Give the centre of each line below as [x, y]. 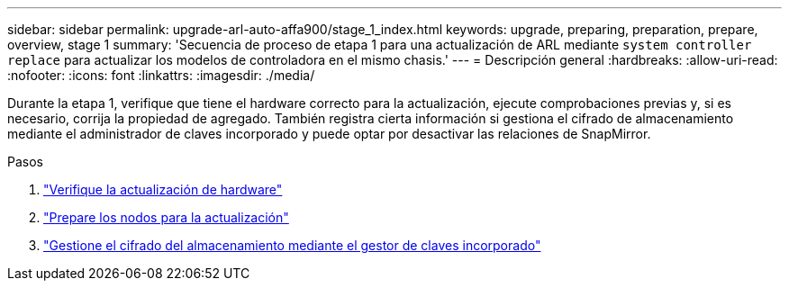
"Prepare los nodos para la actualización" [166, 217]
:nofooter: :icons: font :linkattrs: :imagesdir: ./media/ [161, 75]
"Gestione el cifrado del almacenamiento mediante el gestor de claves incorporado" [292, 245]
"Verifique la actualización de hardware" [163, 189]
